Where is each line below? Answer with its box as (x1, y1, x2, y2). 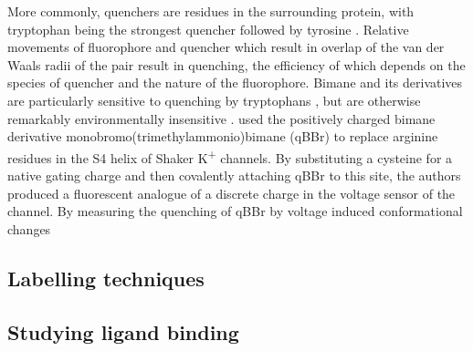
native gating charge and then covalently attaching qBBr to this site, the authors (7, 166, 461, 184)
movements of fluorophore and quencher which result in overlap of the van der (7, 37, 445, 57)
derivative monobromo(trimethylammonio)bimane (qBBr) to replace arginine (7, 127, 438, 146)
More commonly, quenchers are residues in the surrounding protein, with (7, 2, 415, 20)
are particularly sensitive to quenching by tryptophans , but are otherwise (7, 90, 421, 109)
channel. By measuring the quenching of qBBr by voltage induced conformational (7, 201, 463, 221)
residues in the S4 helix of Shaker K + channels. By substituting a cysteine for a (7, 145, 453, 167)
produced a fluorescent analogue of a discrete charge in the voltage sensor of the (7, 183, 456, 202)
